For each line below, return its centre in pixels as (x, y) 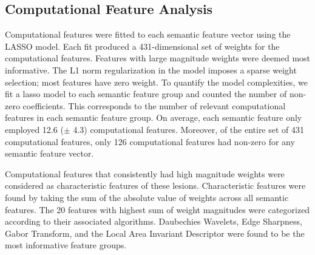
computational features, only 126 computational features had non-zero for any (150, 141)
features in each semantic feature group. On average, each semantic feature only (154, 117)
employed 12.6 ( (34, 129)
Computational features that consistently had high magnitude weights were (145, 173)
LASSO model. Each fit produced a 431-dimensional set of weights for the (142, 46)
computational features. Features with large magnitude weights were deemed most (158, 58)
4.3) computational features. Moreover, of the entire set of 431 (189, 129)
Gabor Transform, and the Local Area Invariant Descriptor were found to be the (155, 233)
